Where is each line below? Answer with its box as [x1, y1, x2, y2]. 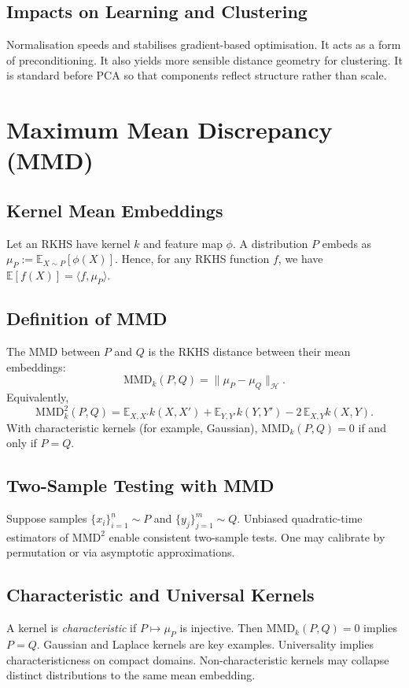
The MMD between [6, 343, 101, 360]
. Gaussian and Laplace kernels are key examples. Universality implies [36, 636, 374, 653]
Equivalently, [6, 389, 69, 405]
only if [6, 435, 37, 451]
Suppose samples [6, 510, 87, 527]
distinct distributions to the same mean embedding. [6, 667, 256, 683]
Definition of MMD [6, 306, 168, 331]
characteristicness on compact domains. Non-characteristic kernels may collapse [6, 651, 389, 668]
